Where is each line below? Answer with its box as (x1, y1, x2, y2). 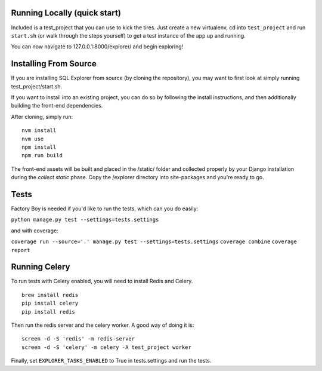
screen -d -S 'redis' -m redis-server (21, 335, 135, 342)
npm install (21, 143, 57, 151)
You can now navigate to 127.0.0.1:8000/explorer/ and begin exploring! (11, 43, 184, 50)
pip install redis (21, 308, 76, 315)
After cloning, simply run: (11, 113, 73, 120)
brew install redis (21, 292, 79, 298)
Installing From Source (11, 59, 97, 69)
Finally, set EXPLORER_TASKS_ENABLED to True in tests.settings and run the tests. (11, 357, 212, 364)
